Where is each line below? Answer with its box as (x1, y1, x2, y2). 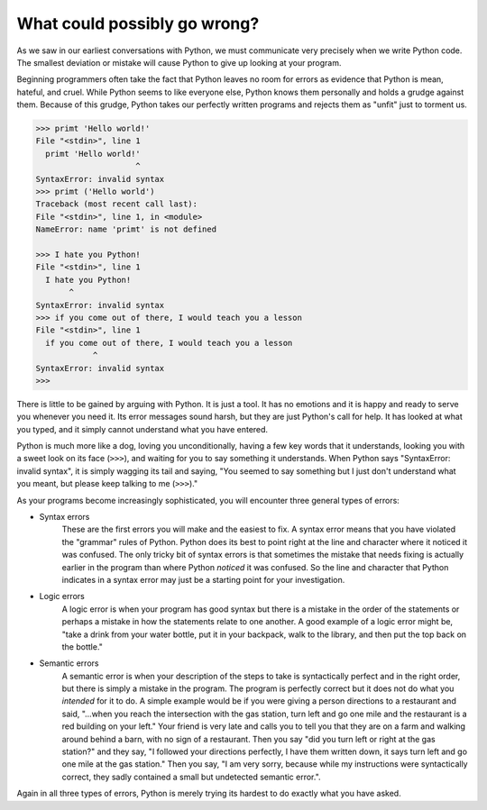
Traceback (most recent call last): (35, 199, 198, 209)
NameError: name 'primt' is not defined (35, 224, 216, 234)
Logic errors (39, 591, 85, 602)
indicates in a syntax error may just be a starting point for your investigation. (61, 574, 345, 585)
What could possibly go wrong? (16, 14, 260, 33)
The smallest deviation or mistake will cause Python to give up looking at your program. (16, 57, 342, 68)
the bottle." (61, 641, 104, 652)
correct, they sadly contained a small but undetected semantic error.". (61, 771, 321, 782)
